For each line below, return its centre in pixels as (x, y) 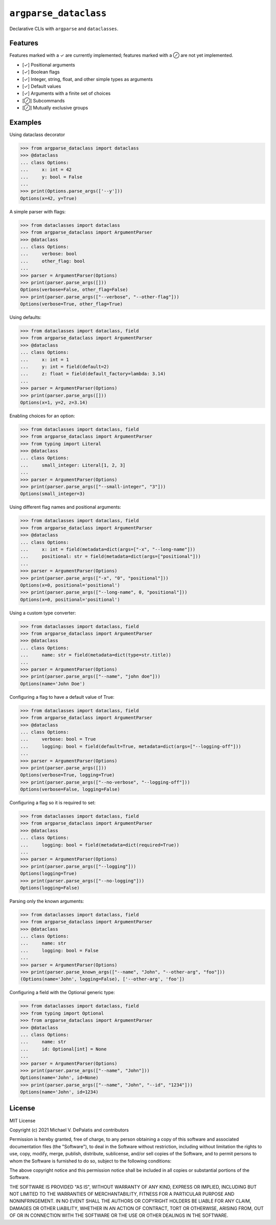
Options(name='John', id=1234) (60, 1092)
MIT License (22, 1121)
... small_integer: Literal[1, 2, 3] (73, 465)
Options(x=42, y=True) (49, 198)
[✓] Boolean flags (41, 72)
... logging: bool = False (60, 950)
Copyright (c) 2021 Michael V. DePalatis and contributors (69, 1130)
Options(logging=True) (49, 874)
